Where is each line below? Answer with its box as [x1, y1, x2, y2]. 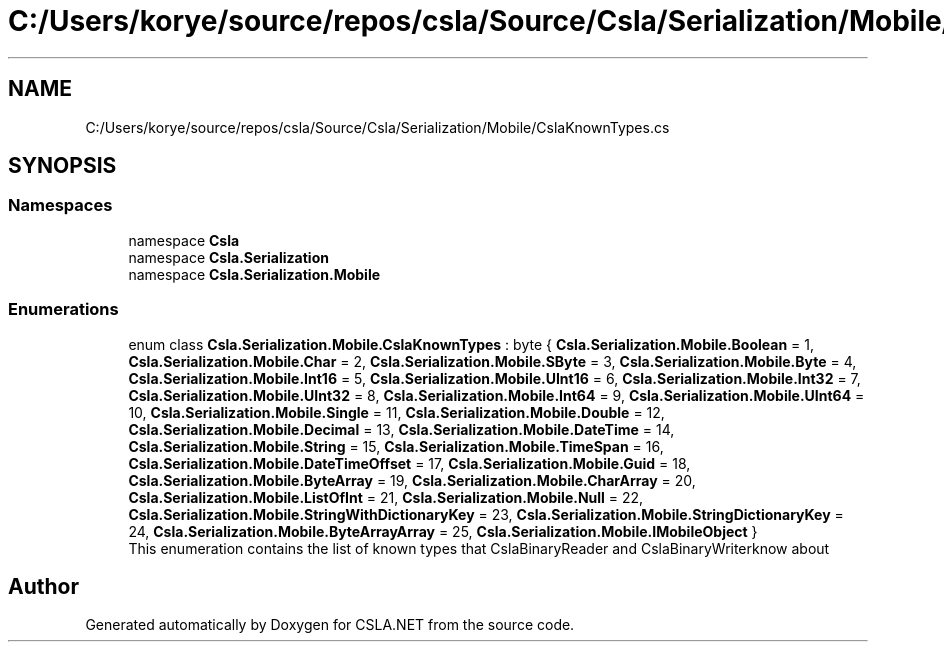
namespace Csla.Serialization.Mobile [128, 265, 381, 283]
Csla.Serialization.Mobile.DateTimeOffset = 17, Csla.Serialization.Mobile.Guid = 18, [128, 454, 691, 472]
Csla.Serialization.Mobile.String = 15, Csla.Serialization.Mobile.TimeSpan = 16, [128, 437, 664, 455]
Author [8, 573, 79, 599]
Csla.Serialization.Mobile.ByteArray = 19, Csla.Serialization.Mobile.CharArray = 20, [128, 471, 696, 489]
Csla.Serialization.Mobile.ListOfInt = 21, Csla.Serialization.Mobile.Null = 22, [128, 488, 644, 506]
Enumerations [8, 299, 119, 320]
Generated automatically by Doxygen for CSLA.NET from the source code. [85, 616, 575, 634]
